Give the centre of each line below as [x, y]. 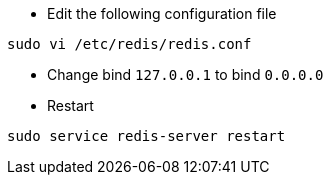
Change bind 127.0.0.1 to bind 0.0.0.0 [185, 74]
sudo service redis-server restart [146, 136]
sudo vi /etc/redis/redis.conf [129, 44]
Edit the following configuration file [162, 13]
